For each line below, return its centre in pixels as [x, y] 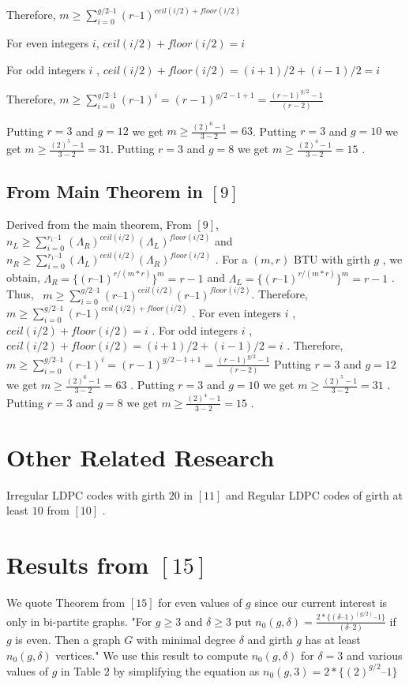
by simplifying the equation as [186, 670]
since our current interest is [321, 602]
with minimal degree [186, 640]
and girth [270, 640]
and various [374, 655]
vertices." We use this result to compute [152, 655]
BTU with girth [332, 259]
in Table [81, 670]
